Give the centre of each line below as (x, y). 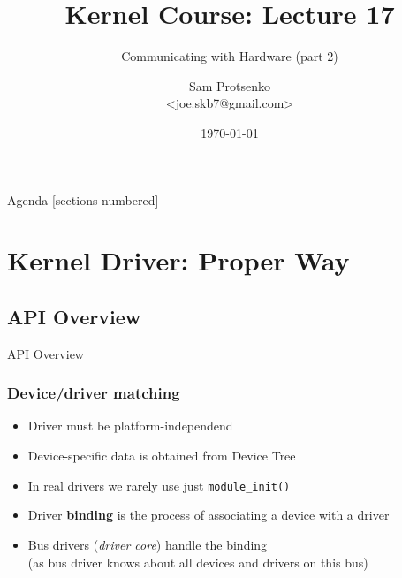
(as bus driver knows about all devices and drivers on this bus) (198, 562)
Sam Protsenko (230, 85)
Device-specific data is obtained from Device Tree (162, 456)
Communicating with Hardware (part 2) (230, 56)
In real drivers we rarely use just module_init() (159, 485)
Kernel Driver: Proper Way (178, 260)
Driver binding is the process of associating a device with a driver (209, 515)
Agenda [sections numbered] (83, 199)
